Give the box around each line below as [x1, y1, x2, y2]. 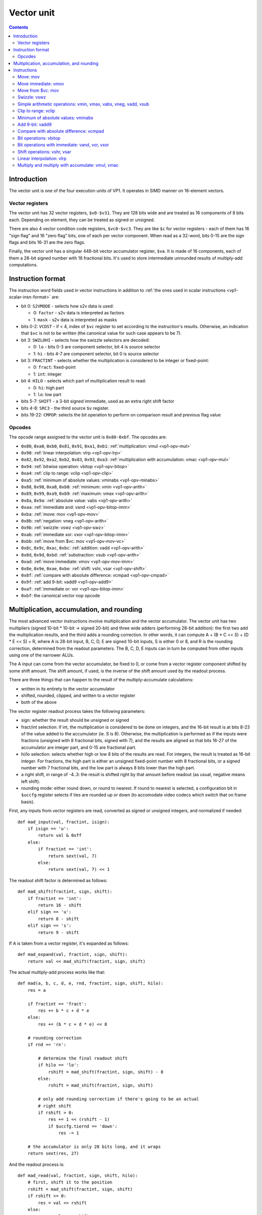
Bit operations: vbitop [17, 135, 61, 141]
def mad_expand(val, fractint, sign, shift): [17, 952, 128, 957]
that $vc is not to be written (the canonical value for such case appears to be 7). [21, 330, 182, 336]
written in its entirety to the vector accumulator [21, 686, 115, 692]
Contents [9, 24, 29, 30]
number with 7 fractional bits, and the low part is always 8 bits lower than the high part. [21, 764, 196, 770]
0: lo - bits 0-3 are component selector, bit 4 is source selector [33, 344, 161, 350]
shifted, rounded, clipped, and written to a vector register [21, 693, 135, 698]
